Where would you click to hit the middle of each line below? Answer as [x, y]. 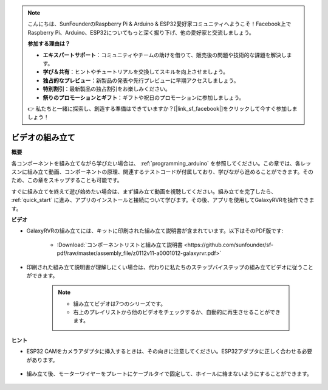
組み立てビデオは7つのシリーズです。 [120, 304]
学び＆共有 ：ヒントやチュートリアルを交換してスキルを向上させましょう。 [136, 72]
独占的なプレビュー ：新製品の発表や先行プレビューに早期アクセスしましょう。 [141, 80]
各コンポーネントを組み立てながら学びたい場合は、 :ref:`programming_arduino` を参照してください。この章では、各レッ [161, 163]
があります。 [42, 360]
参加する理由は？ [49, 44]
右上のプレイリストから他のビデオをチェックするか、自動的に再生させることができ [177, 312]
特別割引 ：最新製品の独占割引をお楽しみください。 [107, 89]
